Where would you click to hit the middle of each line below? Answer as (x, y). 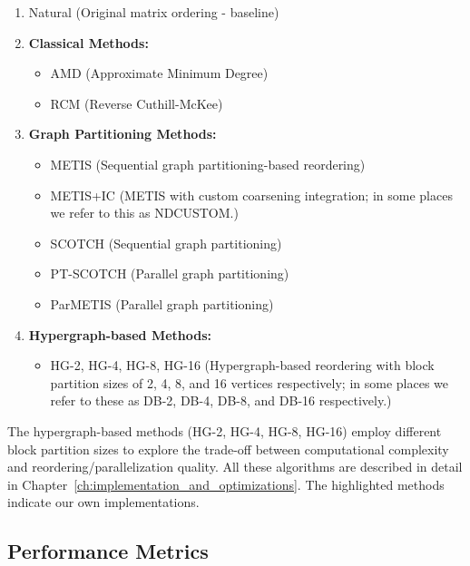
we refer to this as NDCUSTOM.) (144, 213)
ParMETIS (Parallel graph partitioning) (162, 303)
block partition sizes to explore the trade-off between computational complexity (228, 449)
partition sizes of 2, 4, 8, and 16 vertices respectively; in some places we (249, 382)
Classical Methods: (88, 42)
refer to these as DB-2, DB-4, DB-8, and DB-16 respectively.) (221, 400)
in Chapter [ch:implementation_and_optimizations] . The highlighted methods (226, 484)
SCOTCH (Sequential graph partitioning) (166, 243)
